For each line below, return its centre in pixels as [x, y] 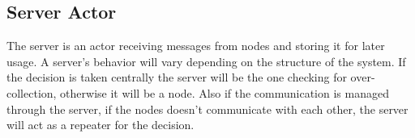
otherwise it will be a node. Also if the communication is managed [225, 92]
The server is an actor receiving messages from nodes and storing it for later [196, 46]
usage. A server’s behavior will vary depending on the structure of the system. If [206, 61]
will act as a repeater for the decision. [101, 125]
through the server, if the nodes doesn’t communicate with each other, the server [207, 109]
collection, [32, 92]
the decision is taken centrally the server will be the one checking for [177, 77]
